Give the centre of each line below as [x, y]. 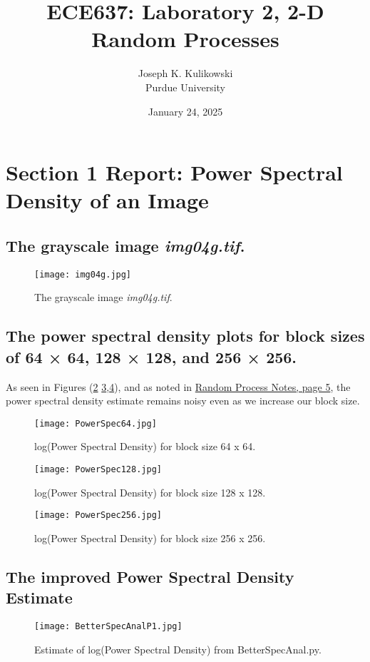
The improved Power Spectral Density [150, 576]
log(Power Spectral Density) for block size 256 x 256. [150, 538]
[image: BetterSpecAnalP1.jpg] [108, 627]
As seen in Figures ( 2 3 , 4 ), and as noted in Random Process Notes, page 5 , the [178, 386]
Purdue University [185, 87]
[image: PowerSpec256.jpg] [98, 515]
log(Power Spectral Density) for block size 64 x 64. [145, 446]
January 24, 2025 [185, 111]
